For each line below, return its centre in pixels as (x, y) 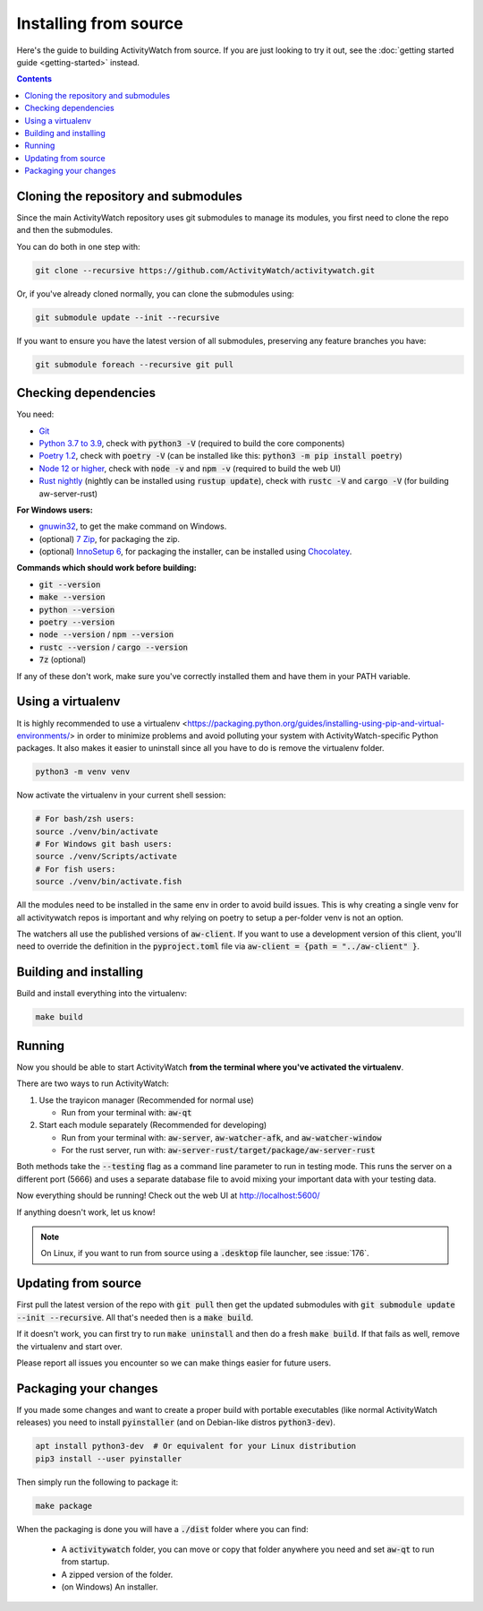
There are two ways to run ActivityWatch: (93, 1083)
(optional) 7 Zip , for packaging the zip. (110, 538)
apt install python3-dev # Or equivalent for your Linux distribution (196, 1446)
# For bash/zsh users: (85, 819)
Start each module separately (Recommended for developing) (153, 1125)
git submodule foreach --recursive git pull (135, 364)
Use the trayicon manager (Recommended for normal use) (146, 1100)
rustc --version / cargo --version (113, 647)
